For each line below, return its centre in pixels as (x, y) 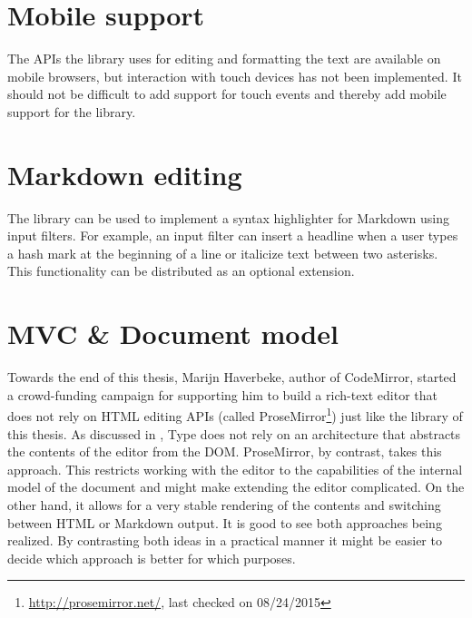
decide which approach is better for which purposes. (152, 558)
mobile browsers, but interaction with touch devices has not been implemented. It (235, 76)
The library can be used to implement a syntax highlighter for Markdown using (228, 217)
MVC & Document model (173, 334)
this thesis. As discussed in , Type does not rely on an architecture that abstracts (234, 433)
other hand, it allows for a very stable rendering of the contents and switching (224, 504)
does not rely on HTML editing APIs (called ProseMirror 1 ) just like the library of (235, 414)
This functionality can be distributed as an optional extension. (181, 271)
